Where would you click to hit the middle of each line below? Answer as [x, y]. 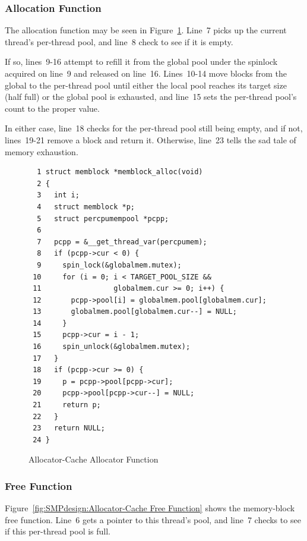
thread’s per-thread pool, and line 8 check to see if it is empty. [119, 41]
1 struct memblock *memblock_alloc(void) [120, 172]
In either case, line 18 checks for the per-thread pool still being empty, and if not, [154, 128]
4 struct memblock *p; [86, 207]
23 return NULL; [69, 428]
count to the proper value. [52, 108]
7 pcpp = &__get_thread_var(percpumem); [122, 242]
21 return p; [67, 405]
